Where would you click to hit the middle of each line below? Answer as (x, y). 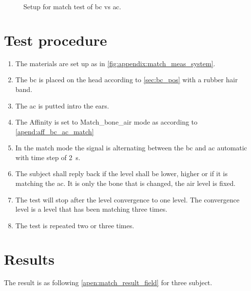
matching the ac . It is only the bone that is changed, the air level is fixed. (125, 183)
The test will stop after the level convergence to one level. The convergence (127, 199)
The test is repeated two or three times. (75, 225)
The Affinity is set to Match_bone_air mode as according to (106, 122)
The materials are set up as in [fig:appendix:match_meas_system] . (115, 63)
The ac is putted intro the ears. (62, 105)
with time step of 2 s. (48, 157)
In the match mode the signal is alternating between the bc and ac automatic (131, 148)
